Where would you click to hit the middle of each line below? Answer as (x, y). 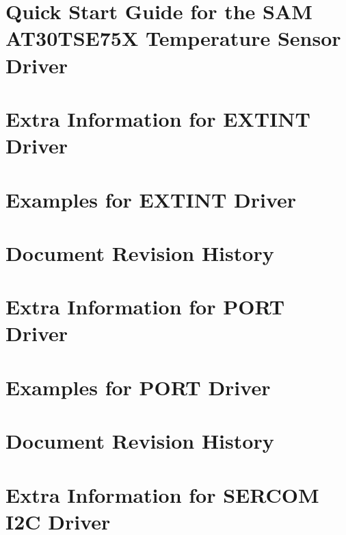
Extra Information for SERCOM (162, 494)
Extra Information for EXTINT (158, 118)
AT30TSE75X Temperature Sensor (173, 38)
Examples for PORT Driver (138, 387)
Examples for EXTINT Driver (151, 199)
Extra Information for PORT (145, 307)
